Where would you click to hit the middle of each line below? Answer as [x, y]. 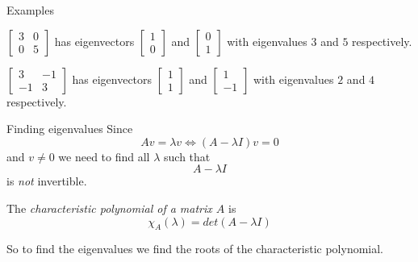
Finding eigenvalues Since [70, 129]
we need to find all [104, 156]
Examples [30, 10]
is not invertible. [47, 181]
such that [187, 156]
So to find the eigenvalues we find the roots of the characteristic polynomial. [195, 249]
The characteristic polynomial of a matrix [109, 208]
